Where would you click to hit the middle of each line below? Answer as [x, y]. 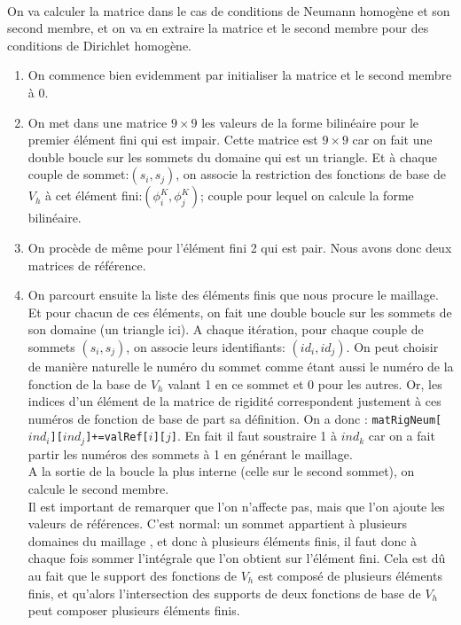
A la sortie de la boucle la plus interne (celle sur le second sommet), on [221, 471]
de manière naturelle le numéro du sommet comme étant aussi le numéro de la [241, 366]
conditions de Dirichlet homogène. [99, 45]
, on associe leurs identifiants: [206, 346]
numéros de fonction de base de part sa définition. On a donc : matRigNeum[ [235, 418]
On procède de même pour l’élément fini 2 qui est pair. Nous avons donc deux [240, 247]
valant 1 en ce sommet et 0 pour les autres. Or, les [305, 383]
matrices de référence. [87, 265]
